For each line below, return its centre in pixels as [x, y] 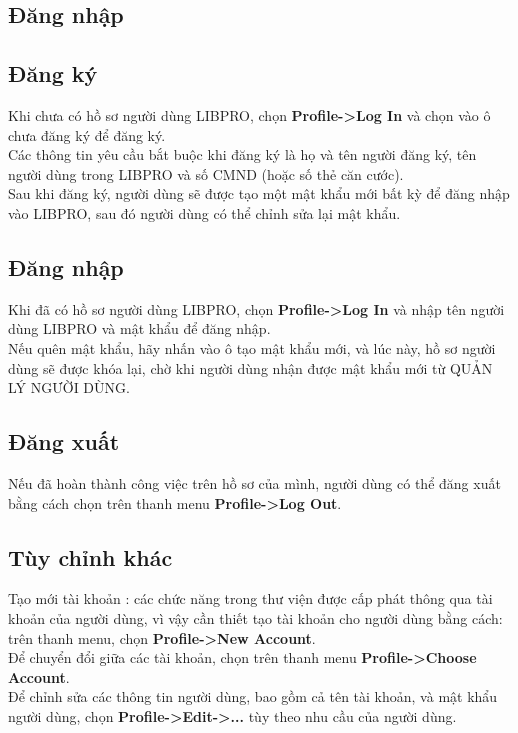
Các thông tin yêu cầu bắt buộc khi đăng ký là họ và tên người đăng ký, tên [242, 154]
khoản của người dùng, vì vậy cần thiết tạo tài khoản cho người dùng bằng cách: [255, 617]
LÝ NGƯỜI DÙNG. [69, 387]
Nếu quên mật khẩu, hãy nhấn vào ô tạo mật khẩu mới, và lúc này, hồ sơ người [252, 347]
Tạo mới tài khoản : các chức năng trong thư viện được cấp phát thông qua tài [250, 598]
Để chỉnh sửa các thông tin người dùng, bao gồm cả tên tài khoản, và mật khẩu [253, 696]
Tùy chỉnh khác [90, 556]
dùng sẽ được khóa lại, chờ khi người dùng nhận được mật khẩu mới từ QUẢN [250, 367]
